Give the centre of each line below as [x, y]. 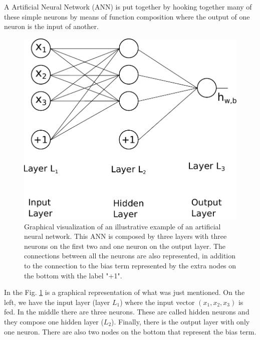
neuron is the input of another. [51, 26]
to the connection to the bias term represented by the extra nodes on [130, 265]
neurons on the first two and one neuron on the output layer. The [125, 246]
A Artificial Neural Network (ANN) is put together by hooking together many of [128, 7]
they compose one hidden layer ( [54, 321]
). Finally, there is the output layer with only [181, 321]
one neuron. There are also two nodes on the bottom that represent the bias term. [130, 331]
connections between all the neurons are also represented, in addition [130, 256]
